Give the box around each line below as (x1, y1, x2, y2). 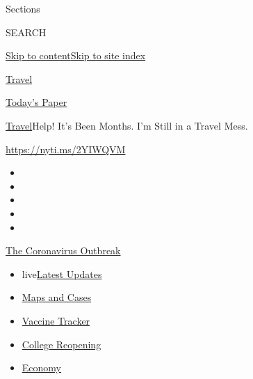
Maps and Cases (22, 290, 92, 304)
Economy (22, 360, 61, 375)
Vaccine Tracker (22, 313, 90, 327)
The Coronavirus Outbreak (6, 243, 121, 258)
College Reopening (22, 337, 101, 351)
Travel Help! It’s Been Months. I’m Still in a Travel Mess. (6, 118, 248, 132)
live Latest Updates (22, 266, 102, 281)
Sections (6, 1, 40, 15)
